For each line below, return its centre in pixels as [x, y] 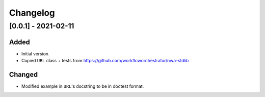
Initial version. [36, 53]
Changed [23, 74]
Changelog [32, 13]
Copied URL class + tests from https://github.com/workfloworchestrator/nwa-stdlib [105, 61]
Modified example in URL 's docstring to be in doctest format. [83, 86]
